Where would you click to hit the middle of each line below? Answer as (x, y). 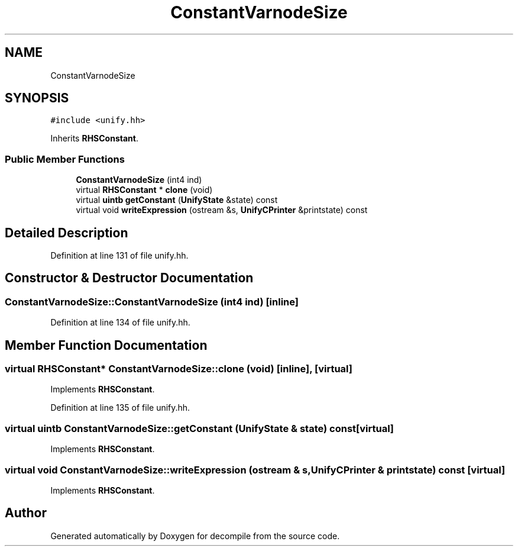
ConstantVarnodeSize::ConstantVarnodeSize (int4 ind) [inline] (152, 302)
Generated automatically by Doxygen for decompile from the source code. (195, 536)
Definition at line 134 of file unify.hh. (120, 323)
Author (26, 513)
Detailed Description (67, 233)
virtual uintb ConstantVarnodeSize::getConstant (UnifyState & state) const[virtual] (200, 428)
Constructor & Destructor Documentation (129, 278)
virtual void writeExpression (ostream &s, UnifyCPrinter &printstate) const (222, 210)
